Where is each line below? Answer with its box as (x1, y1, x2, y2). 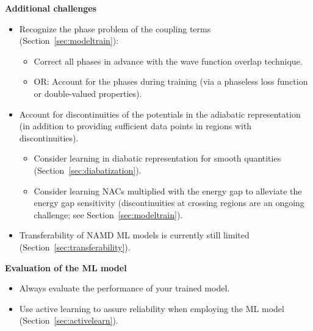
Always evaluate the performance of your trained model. (19, 282, 230, 294)
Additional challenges (5, 2, 96, 14)
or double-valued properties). (34, 87, 142, 99)
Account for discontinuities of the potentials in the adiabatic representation (19, 107, 301, 120)
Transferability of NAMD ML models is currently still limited (19, 229, 250, 241)
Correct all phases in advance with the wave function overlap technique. (34, 54, 303, 67)
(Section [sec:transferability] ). (19, 240, 131, 253)
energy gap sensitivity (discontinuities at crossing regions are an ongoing (34, 196, 304, 209)
